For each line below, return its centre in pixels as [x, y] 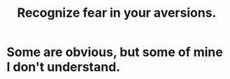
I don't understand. [63, 67]
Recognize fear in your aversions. [117, 13]
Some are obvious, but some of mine [115, 52]
